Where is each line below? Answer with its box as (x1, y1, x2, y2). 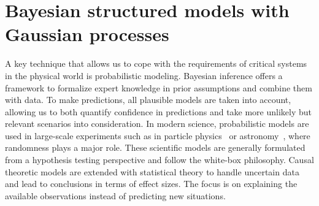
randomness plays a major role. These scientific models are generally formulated (5, 141, 306, 154)
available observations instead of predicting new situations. (5, 189, 226, 202)
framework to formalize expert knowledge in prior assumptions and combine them (5, 81, 312, 94)
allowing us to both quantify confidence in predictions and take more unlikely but (5, 105, 312, 118)
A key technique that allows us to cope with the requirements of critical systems (5, 57, 307, 70)
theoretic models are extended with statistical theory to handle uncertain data (5, 165, 299, 178)
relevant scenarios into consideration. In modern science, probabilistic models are (5, 117, 309, 130)
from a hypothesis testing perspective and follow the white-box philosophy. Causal (5, 153, 314, 166)
